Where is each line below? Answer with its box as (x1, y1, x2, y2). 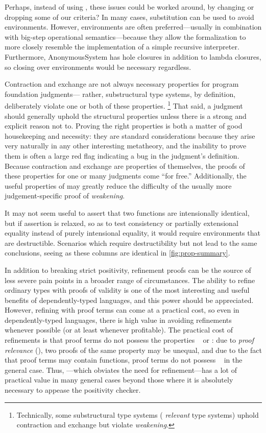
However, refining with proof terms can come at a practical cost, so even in (5, 304, 239, 315)
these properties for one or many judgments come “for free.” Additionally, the (5, 170, 247, 181)
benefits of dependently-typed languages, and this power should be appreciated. (5, 294, 254, 305)
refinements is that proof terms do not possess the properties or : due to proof (5, 335, 254, 345)
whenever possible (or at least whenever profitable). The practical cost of (5, 324, 233, 335)
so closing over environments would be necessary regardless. (5, 61, 191, 72)
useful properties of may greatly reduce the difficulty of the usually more (5, 180, 232, 191)
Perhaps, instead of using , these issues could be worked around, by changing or (5, 2, 254, 12)
